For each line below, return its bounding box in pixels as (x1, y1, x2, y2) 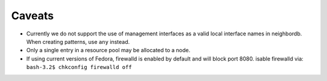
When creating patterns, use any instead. (26, 38, 130, 45)
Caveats (11, 9, 54, 22)
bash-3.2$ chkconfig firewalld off (26, 64, 133, 71)
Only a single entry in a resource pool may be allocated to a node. (26, 47, 191, 54)
